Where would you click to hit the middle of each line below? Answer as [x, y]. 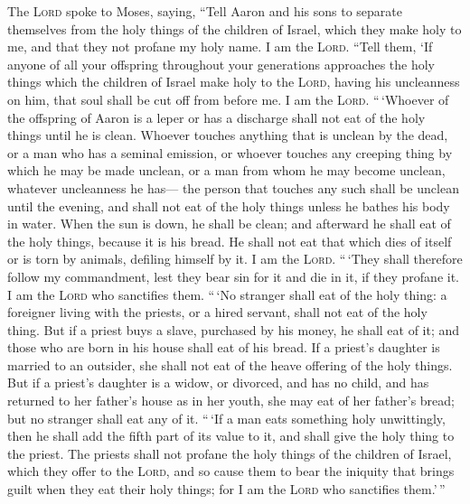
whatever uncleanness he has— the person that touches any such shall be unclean [233, 187]
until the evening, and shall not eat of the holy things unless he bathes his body [229, 205]
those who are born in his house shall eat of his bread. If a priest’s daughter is [224, 347]
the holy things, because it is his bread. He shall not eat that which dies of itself [230, 241]
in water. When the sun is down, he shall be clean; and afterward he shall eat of [229, 224]
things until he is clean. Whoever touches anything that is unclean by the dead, [228, 135]
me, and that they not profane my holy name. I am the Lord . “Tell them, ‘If [220, 47]
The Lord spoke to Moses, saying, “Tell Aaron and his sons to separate [205, 11]
